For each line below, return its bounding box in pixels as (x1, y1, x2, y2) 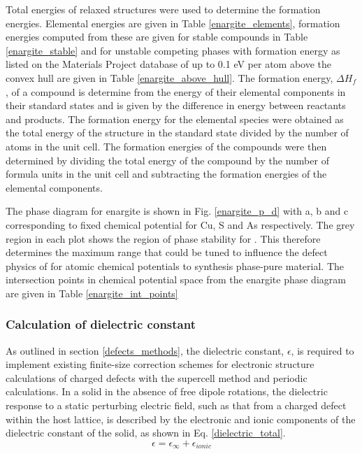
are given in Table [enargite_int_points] (6, 285, 178, 300)
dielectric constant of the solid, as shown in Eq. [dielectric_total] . (6, 425, 286, 440)
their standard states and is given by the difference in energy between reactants (6, 98, 346, 113)
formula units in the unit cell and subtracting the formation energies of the (6, 166, 327, 181)
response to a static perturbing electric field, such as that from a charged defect (6, 398, 347, 413)
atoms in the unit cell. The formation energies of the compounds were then (6, 139, 327, 153)
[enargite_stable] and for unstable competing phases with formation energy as (6, 43, 340, 57)
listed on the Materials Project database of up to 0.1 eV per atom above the (6, 57, 332, 71)
